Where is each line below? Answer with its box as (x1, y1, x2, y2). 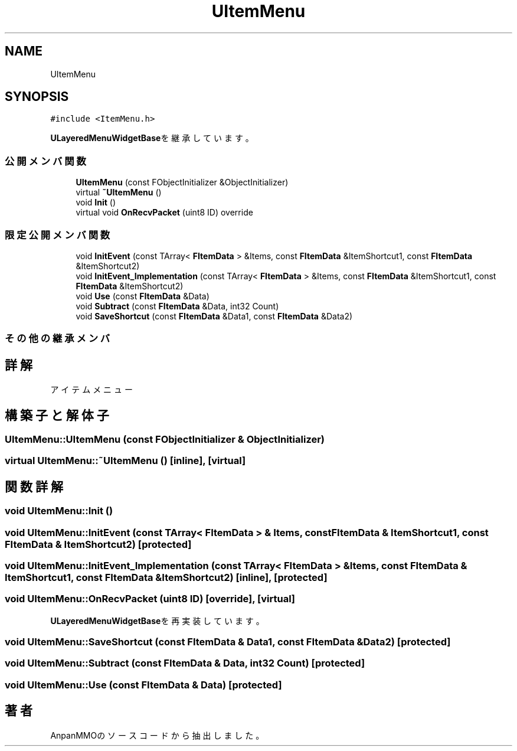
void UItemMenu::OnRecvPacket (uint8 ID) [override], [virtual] (5, 593, 296, 605)
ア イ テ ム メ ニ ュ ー (50, 384, 133, 395)
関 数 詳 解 (5, 479, 63, 494)
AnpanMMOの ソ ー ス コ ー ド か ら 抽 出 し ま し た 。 (50, 730, 264, 740)
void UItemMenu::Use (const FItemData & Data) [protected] (5, 678, 282, 691)
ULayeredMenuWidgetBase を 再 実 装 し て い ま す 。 (50, 615, 264, 626)
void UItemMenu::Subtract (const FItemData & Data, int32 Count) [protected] (5, 657, 365, 670)
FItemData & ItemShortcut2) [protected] (5, 538, 192, 550)
